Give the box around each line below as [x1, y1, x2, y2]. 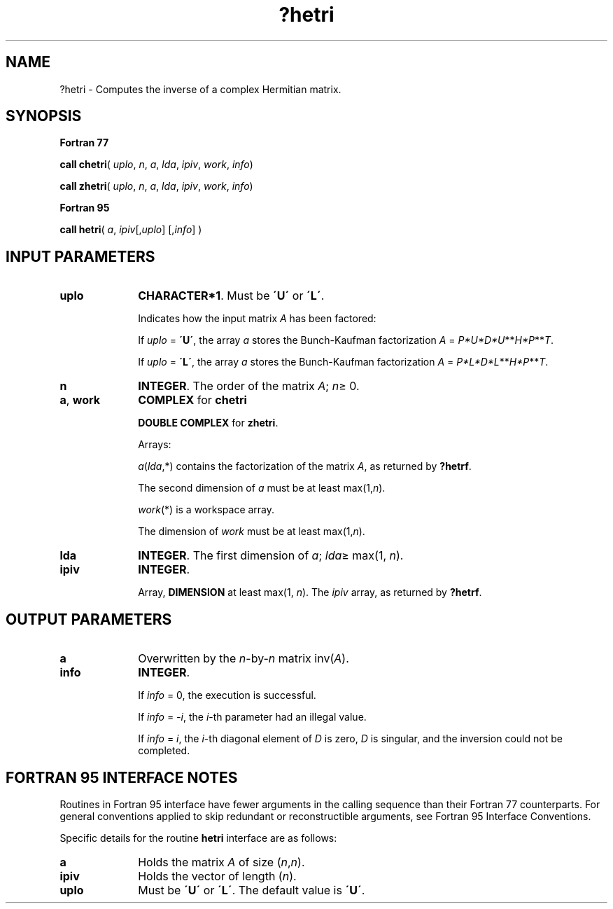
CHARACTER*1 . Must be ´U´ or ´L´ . [138, 289, 325, 303]
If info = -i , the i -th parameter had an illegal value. [138, 711, 367, 723]
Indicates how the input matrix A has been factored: [138, 312, 376, 325]
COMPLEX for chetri [138, 393, 247, 408]
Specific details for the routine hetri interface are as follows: [59, 831, 337, 844]
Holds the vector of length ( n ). [138, 868, 297, 883]
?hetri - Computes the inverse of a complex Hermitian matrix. [59, 83, 341, 95]
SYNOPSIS [6, 107, 82, 125]
